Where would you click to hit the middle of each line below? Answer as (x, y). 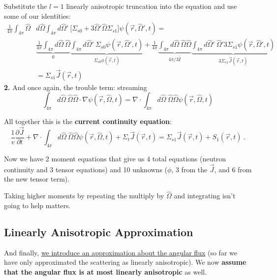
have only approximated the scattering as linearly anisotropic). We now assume (125, 262)
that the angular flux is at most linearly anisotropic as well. (106, 271)
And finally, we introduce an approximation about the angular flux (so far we (121, 252)
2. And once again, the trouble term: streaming (76, 87)
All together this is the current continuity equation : (88, 121)
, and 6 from (233, 169)
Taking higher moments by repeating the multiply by (84, 196)
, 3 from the (189, 169)
